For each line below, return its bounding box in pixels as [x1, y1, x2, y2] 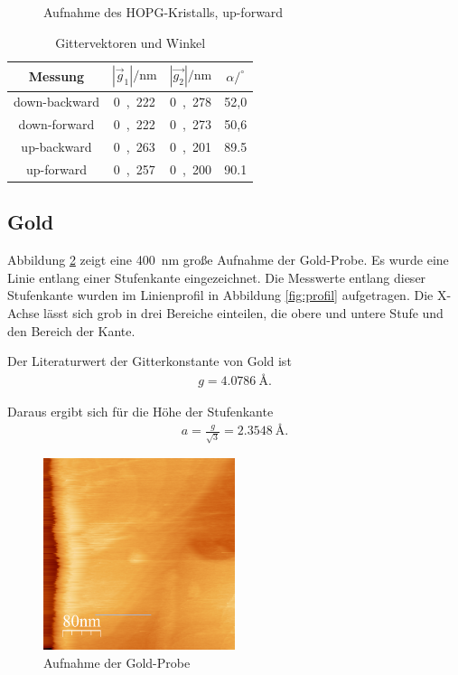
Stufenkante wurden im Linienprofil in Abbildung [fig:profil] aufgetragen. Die [7, 286, 434, 305]
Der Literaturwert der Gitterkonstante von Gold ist [7, 352, 292, 370]
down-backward [14, 92, 99, 111]
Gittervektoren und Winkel [55, 33, 206, 52]
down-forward [18, 115, 95, 134]
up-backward [21, 137, 92, 156]
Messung [28, 66, 85, 85]
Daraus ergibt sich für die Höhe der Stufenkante [7, 401, 274, 420]
